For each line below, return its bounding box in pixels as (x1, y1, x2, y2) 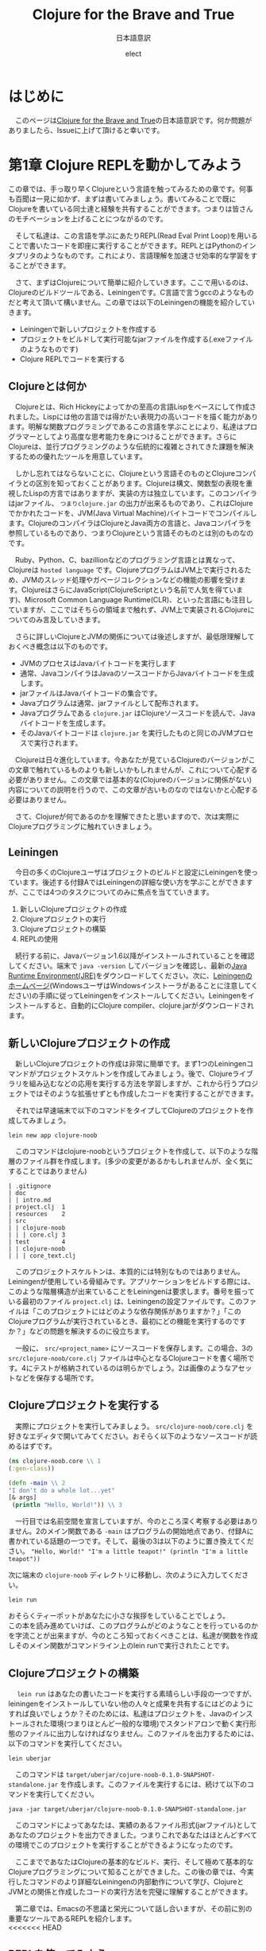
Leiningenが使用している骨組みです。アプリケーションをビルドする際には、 (8, 1277, 256, 1287)
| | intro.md (8, 1196, 52, 1205)
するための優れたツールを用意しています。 (8, 452, 147, 461)
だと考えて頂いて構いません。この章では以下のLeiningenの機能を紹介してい (8, 297, 256, 307)
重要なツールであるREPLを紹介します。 (8, 1914, 137, 1923)
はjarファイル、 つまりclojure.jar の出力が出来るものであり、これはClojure (8, 499, 254, 508)
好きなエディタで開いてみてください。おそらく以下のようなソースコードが (8, 1431, 251, 1441)
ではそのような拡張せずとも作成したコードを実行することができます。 (29, 1088, 258, 1099)
